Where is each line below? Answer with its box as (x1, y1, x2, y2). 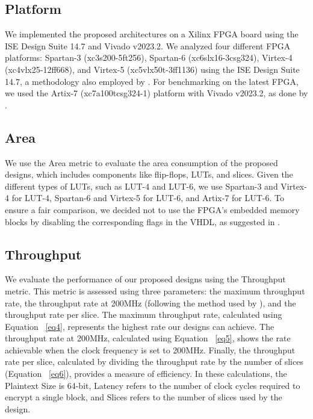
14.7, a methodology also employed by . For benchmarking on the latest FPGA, (5, 75, 299, 87)
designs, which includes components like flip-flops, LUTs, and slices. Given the (5, 168, 293, 181)
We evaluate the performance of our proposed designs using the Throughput (5, 273, 286, 285)
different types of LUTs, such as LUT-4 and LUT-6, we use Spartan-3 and (5, 179, 278, 192)
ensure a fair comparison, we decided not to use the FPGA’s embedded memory (5, 203, 300, 216)
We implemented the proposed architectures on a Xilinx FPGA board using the (5, 28, 299, 40)
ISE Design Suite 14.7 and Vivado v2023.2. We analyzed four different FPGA (5, 39, 291, 52)
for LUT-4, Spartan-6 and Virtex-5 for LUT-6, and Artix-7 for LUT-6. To (11, 191, 285, 204)
